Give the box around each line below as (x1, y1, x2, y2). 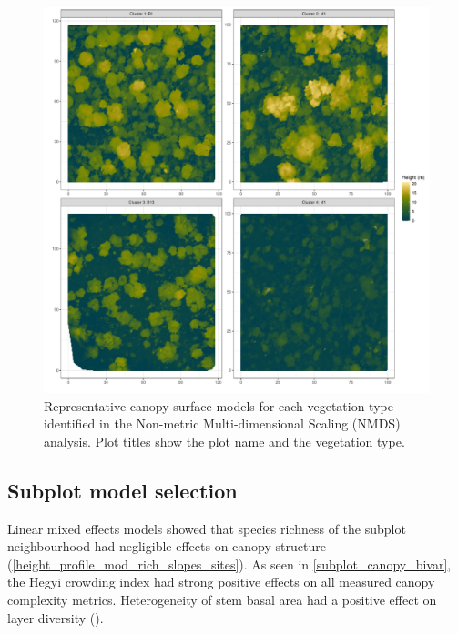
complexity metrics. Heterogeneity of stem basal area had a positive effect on (7, 589, 437, 609)
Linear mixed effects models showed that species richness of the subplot (7, 518, 406, 538)
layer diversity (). (7, 608, 104, 627)
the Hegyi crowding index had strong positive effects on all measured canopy (7, 572, 435, 591)
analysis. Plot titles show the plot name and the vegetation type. (44, 431, 405, 450)
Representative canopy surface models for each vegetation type (44, 396, 393, 415)
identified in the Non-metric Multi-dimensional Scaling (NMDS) (44, 414, 401, 433)
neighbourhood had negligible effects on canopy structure (7, 537, 326, 556)
